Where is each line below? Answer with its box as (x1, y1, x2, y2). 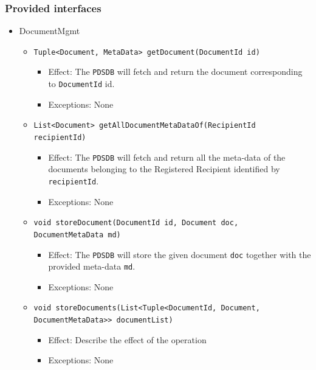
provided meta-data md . (48, 260, 136, 273)
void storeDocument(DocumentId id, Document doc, (33, 218, 239, 228)
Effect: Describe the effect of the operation (48, 333, 207, 346)
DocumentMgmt (19, 24, 80, 37)
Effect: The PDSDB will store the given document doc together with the (48, 248, 311, 260)
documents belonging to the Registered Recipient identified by (48, 162, 280, 175)
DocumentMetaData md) (33, 230, 121, 239)
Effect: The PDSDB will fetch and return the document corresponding (48, 65, 303, 78)
